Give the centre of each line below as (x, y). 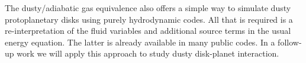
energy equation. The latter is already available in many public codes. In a (140, 42)
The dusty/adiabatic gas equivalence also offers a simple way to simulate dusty (148, 8)
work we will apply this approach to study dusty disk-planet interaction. (148, 53)
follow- (290, 42)
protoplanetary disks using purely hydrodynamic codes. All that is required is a (149, 19)
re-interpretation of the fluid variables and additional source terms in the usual (148, 31)
